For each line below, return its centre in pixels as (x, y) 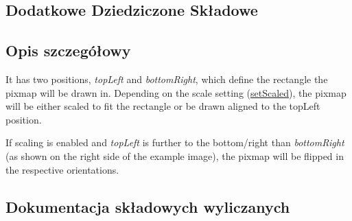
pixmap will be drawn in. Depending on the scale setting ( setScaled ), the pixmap (176, 92)
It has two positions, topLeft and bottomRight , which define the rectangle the (167, 79)
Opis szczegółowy (68, 50)
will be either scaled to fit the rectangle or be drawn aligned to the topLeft (163, 106)
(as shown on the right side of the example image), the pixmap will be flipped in (175, 155)
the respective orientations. (62, 169)
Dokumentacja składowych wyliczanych (148, 206)
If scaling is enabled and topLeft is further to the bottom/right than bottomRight (175, 142)
